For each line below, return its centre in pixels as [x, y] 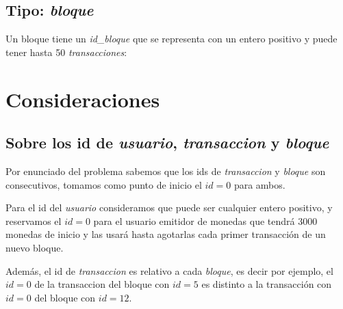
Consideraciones [83, 99]
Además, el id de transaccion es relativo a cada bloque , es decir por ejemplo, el [169, 270]
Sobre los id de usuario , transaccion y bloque [167, 143]
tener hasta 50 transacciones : [66, 52]
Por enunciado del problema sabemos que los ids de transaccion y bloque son [166, 171]
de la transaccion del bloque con [102, 284]
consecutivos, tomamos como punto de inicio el [104, 184]
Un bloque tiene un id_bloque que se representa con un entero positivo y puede [171, 39]
